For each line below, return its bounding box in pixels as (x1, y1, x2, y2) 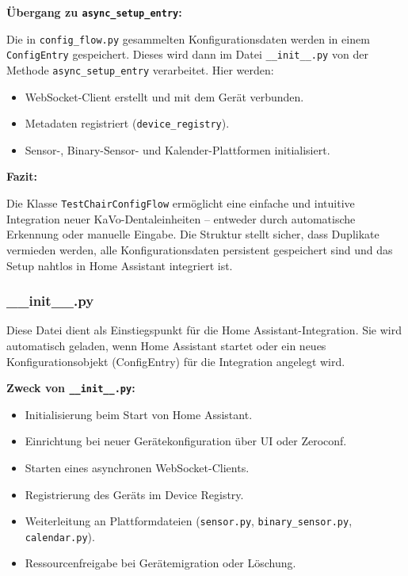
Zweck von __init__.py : (6, 380, 135, 396)
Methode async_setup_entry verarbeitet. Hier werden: (6, 61, 274, 78)
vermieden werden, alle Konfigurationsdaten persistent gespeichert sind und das (6, 241, 393, 257)
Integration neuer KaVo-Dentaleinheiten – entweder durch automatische (6, 210, 356, 227)
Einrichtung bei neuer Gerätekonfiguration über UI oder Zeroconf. (25, 433, 347, 449)
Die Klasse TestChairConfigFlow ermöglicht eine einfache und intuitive (6, 195, 355, 212)
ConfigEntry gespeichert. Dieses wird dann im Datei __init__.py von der (6, 46, 368, 63)
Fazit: (6, 168, 37, 185)
